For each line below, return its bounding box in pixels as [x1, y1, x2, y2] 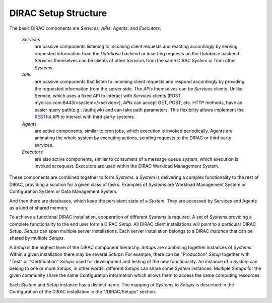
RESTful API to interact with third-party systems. [34, 114, 135, 120]
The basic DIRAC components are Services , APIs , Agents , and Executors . [9, 25, 161, 31]
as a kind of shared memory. [9, 205, 69, 211]
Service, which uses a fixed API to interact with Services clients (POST [34, 93, 181, 99]
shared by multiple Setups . [9, 235, 65, 241]
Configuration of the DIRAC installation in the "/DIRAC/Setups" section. [9, 289, 156, 295]
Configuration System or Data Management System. [9, 188, 118, 194]
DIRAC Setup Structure [9, 8, 107, 19]
